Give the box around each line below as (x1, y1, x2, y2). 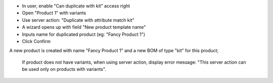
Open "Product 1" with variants (22, 10, 86, 16)
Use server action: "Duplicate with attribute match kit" (22, 17, 134, 23)
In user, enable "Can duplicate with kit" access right (22, 3, 130, 9)
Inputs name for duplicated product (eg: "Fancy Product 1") (22, 31, 146, 37)
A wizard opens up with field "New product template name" (22, 24, 146, 30)
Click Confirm (22, 38, 51, 44)
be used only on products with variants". (22, 66, 106, 72)
